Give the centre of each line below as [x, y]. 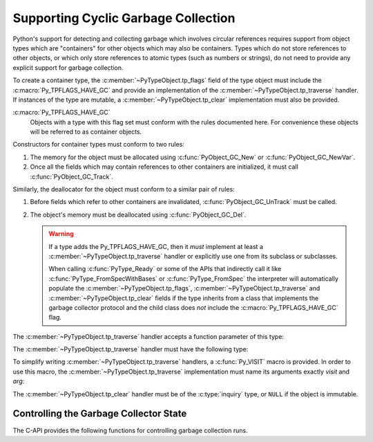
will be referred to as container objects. [86, 132]
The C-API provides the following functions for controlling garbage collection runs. [130, 430]
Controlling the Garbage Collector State [100, 414]
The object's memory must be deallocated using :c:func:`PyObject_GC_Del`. [138, 214]
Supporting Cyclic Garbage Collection [124, 18]
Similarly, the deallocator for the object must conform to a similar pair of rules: [124, 190]
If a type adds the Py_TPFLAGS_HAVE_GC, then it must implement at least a [156, 246]
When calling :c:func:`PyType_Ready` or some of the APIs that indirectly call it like [165, 269]
